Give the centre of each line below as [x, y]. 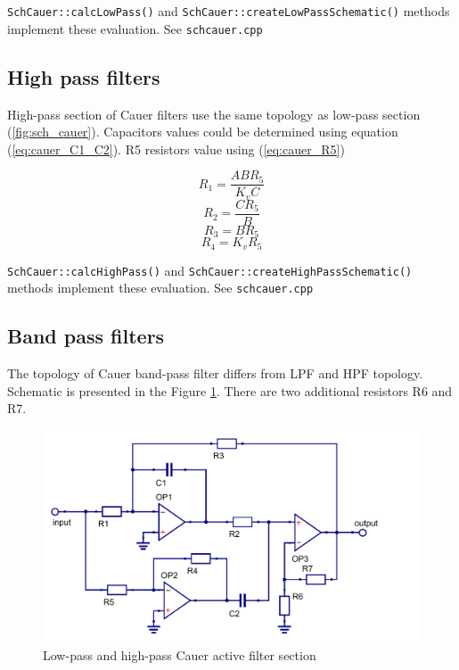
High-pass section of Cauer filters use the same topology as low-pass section [214, 114]
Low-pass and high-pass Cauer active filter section [180, 654]
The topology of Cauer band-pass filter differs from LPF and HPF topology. [215, 373]
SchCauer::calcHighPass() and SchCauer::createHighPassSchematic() [210, 270]
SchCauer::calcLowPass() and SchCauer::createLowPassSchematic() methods [229, 11]
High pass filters [84, 76]
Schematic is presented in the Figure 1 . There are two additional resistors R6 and [230, 390]
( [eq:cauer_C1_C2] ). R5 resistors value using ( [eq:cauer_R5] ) [176, 149]
